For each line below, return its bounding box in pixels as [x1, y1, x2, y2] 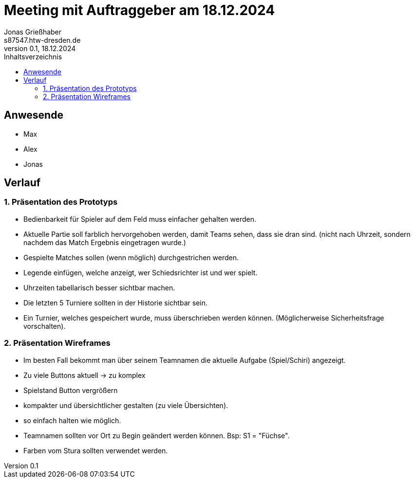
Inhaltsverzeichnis [4, 52, 62, 61]
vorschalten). [23, 321, 66, 330]
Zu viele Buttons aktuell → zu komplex [23, 371, 146, 379]
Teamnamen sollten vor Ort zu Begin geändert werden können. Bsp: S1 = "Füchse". [23, 431, 290, 440]
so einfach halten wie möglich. [23, 416, 121, 425]
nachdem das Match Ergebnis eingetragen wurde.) [23, 238, 186, 247]
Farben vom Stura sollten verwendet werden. [23, 446, 168, 455]
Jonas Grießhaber [4, 27, 62, 36]
